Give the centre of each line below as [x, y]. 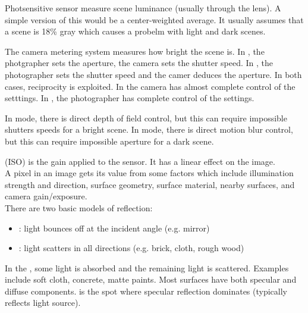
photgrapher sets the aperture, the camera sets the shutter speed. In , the [139, 63]
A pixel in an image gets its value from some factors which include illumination [149, 173]
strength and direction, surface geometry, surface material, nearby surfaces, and [150, 184]
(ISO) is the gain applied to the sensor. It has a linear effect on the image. [140, 161]
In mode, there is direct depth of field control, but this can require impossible [146, 118]
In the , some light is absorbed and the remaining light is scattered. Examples [147, 267]
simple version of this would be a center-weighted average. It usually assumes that [154, 19]
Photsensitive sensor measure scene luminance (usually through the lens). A [143, 8]
